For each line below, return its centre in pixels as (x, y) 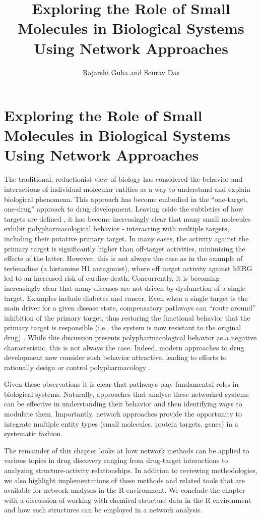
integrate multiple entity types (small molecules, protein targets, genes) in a (121, 423)
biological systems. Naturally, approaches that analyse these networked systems (126, 394)
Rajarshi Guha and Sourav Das (131, 72)
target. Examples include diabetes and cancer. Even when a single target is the (126, 298)
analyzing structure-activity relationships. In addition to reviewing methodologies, (131, 470)
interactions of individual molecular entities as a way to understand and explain (127, 189)
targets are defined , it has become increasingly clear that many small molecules (127, 218)
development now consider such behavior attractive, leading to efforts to (115, 357)
